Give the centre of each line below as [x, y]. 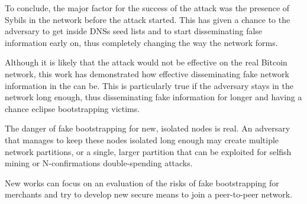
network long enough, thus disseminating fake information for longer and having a [153, 97]
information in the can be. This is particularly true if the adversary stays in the [149, 85]
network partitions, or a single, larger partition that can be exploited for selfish [148, 151]
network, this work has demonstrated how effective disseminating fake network [147, 73]
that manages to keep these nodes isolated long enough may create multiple [142, 139]
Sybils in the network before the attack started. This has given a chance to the [148, 19]
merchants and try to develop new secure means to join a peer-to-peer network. [149, 194]
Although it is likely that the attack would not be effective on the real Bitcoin [146, 62]
